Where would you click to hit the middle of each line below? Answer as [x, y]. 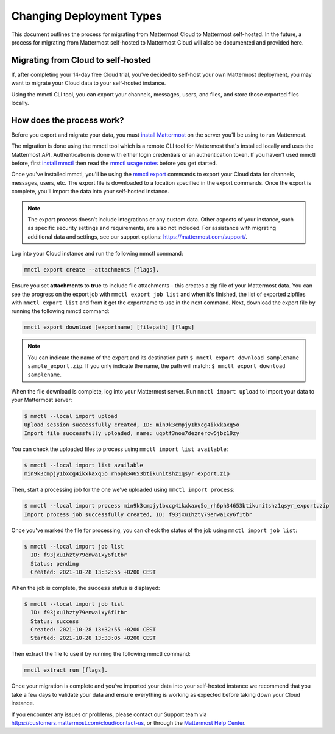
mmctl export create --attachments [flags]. [92, 270]
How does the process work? [68, 120]
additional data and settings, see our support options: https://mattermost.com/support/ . [138, 236]
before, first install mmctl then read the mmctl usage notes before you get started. [114, 163]
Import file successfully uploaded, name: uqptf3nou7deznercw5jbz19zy [132, 434]
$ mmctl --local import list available [83, 466]
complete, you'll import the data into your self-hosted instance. [90, 192]
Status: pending [55, 563]
